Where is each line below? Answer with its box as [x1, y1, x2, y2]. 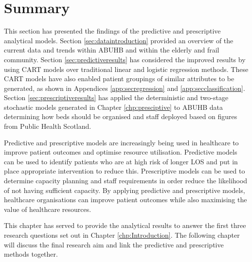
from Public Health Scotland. [4, 121, 91, 131]
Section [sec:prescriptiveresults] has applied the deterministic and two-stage [4, 92, 229, 103]
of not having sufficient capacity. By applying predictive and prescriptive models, [4, 185, 245, 195]
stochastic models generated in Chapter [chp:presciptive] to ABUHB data [4, 102, 223, 112]
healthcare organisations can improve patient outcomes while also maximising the [4, 194, 247, 205]
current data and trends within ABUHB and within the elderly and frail [4, 45, 219, 55]
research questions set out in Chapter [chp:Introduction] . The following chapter [4, 230, 240, 240]
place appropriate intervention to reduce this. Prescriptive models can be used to [4, 166, 245, 176]
